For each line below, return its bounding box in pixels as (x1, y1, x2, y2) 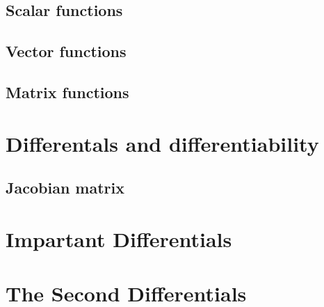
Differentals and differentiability (6, 129, 319, 157)
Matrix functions (6, 81, 129, 102)
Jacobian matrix (6, 177, 124, 198)
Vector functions (6, 40, 127, 62)
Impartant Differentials (6, 224, 232, 253)
